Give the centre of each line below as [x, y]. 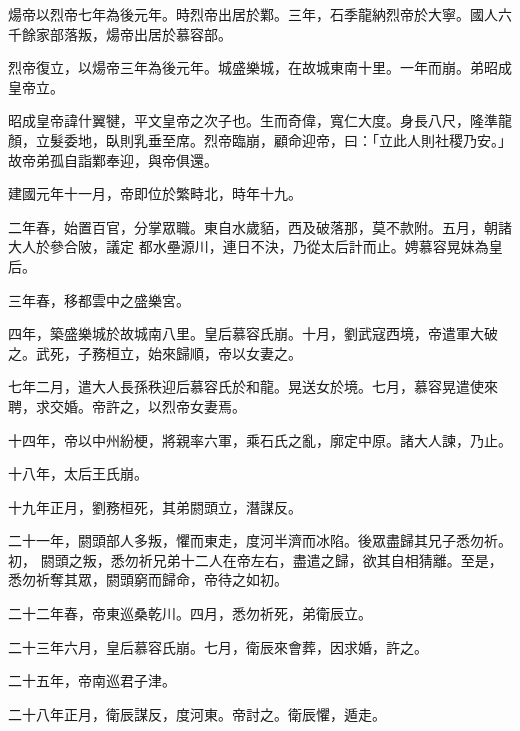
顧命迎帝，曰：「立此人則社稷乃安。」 [392, 139]
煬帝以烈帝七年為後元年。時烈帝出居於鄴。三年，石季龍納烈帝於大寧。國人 [253, 14]
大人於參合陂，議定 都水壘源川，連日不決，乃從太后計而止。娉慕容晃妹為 [248, 246]
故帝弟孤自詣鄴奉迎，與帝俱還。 [113, 159]
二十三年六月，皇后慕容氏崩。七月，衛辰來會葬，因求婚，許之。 [218, 646]
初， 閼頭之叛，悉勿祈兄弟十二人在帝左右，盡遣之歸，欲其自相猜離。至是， [255, 559]
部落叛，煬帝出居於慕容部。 [140, 33]
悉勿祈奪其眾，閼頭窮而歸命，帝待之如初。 [148, 579]
